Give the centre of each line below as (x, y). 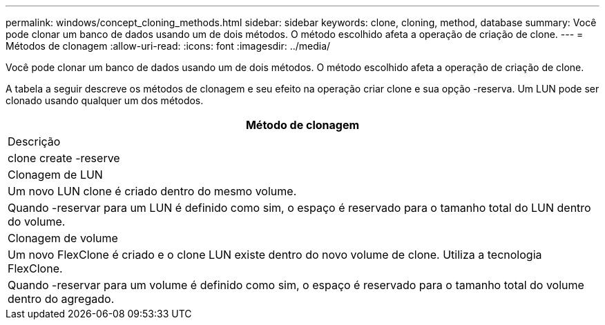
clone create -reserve (64, 158)
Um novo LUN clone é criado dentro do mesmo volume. (152, 191)
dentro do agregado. (61, 299)
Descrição (34, 141)
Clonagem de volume (63, 238)
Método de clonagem (302, 125)
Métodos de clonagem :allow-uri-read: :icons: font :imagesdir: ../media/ (168, 46)
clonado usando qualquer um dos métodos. (105, 100)
